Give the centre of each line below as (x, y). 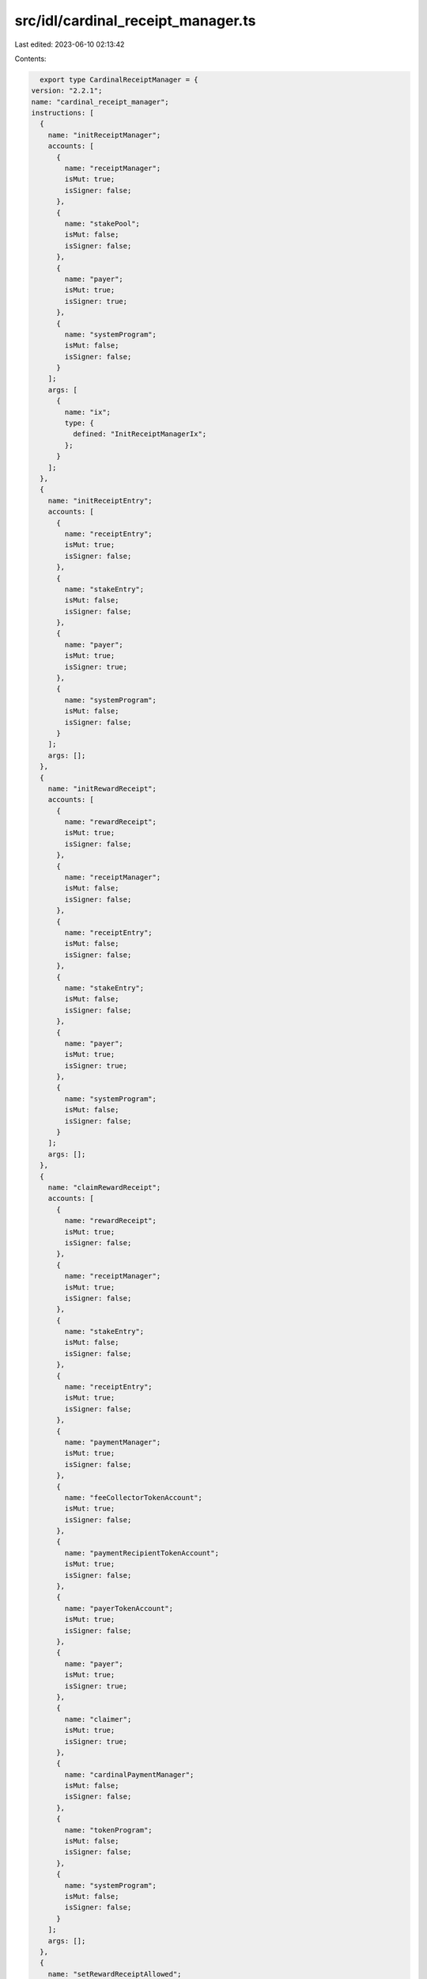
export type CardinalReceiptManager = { (119, 80)
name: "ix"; (87, 412)
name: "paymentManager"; (113, 1442)
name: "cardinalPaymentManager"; (129, 1774)
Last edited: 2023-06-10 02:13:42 (70, 44)
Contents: (30, 59)
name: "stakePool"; (102, 224)
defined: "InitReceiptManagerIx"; (140, 434)
